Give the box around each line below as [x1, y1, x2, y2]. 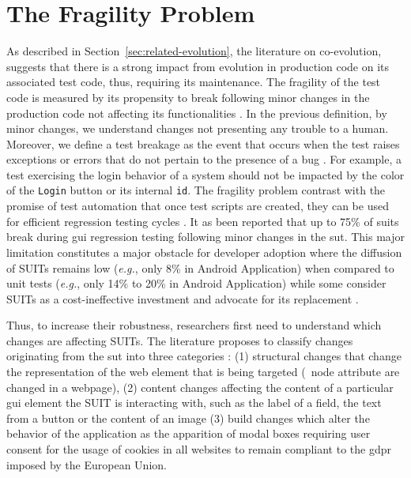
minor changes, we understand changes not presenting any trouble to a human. [6, 120, 389, 137]
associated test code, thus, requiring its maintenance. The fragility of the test [6, 73, 381, 90]
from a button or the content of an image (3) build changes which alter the [6, 409, 370, 426]
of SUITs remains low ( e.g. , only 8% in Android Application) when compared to [6, 259, 394, 276]
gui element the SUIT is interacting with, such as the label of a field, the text [6, 394, 382, 411]
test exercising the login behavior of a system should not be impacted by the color [6, 166, 405, 183]
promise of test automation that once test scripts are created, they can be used [6, 198, 389, 214]
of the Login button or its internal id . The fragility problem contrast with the [6, 182, 386, 198]
